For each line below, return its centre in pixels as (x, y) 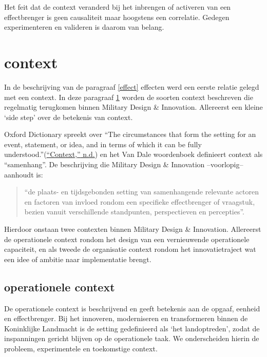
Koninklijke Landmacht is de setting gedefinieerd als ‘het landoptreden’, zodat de (132, 328)
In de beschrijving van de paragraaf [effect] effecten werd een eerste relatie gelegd (132, 86)
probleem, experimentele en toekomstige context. (81, 348)
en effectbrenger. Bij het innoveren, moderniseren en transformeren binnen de (126, 318)
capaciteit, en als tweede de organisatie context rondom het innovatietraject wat (130, 249)
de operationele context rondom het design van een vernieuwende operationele (127, 239)
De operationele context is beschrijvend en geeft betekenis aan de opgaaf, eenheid (132, 308)
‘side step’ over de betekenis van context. (69, 117)
